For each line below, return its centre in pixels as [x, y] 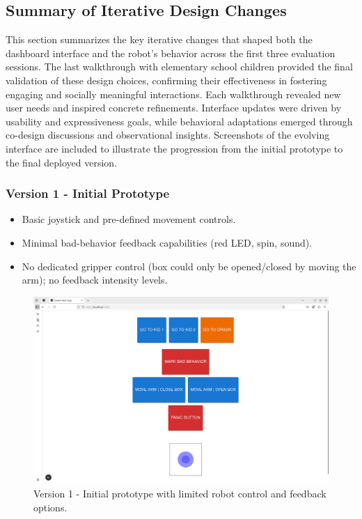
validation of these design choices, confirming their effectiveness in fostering [166, 80]
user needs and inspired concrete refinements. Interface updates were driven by [174, 108]
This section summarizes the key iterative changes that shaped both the [159, 39]
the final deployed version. [61, 162]
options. [50, 507]
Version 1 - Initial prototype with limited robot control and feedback [180, 494]
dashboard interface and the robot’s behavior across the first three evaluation [171, 53]
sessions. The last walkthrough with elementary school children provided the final [179, 67]
